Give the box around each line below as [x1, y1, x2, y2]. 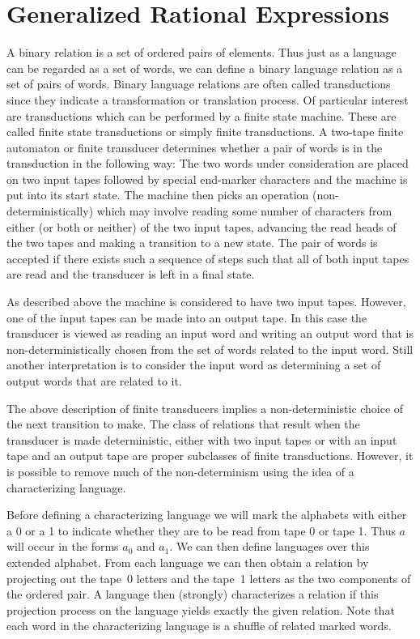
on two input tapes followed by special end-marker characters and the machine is [6, 170, 408, 187]
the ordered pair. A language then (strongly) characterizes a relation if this [6, 586, 379, 603]
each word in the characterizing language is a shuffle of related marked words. [6, 617, 392, 634]
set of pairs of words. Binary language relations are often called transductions [6, 75, 391, 92]
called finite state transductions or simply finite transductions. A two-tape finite [6, 123, 404, 140]
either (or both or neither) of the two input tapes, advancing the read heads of [6, 218, 397, 235]
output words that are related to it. [6, 373, 182, 389]
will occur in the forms [6, 538, 119, 555]
